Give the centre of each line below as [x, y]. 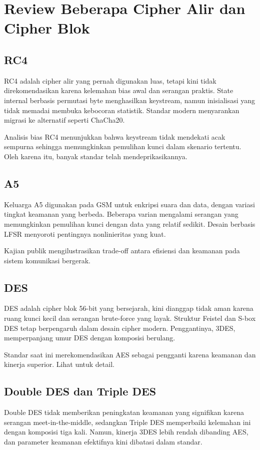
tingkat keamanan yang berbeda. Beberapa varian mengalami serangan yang [121, 214]
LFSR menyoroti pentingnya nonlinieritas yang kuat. [85, 234]
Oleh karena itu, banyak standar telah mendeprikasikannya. [96, 156]
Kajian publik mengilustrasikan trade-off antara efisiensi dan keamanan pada [122, 251]
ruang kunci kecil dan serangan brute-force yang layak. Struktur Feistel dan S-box [130, 318]
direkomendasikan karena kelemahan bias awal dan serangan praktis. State [119, 90]
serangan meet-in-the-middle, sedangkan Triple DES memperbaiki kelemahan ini [127, 422]
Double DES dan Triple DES [80, 391]
